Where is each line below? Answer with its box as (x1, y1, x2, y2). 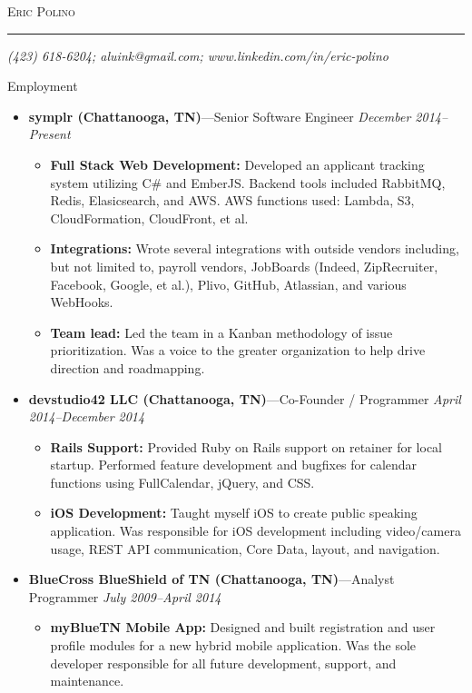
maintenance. (50, 671, 124, 690)
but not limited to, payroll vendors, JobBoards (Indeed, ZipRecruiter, (50, 256, 438, 275)
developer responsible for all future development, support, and (50, 653, 397, 672)
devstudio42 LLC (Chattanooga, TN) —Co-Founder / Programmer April (28, 389, 461, 408)
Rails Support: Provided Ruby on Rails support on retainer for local (50, 437, 442, 456)
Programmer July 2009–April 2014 (28, 587, 221, 606)
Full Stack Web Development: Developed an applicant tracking (50, 154, 425, 173)
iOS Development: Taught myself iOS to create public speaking (50, 503, 418, 522)
